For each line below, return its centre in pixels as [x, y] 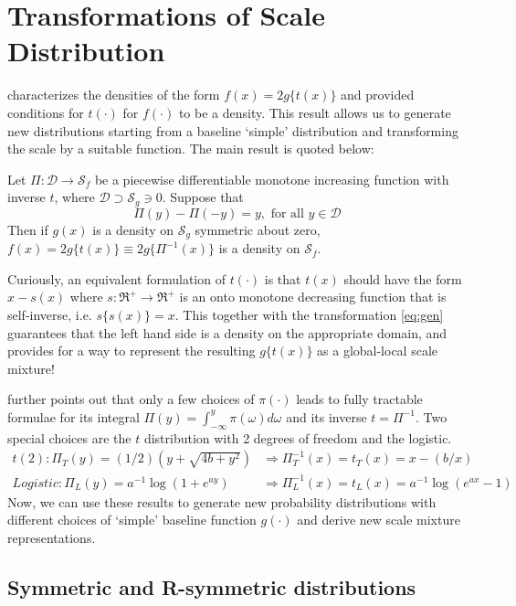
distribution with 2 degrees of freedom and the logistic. [298, 437]
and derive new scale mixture [379, 520]
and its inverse [326, 416]
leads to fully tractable [359, 399]
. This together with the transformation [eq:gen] [309, 314]
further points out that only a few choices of [131, 399]
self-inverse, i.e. [50, 314]
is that [283, 278]
